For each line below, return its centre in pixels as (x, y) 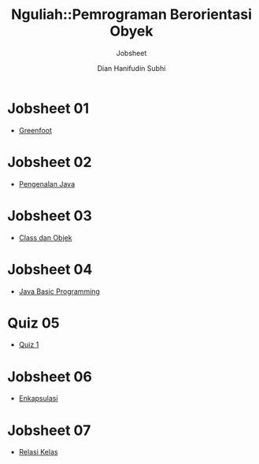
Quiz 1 (29, 345)
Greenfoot (35, 130)
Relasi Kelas (38, 452)
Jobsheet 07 (49, 430)
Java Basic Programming (59, 291)
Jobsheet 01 (48, 108)
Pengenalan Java (47, 184)
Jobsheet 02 (50, 162)
